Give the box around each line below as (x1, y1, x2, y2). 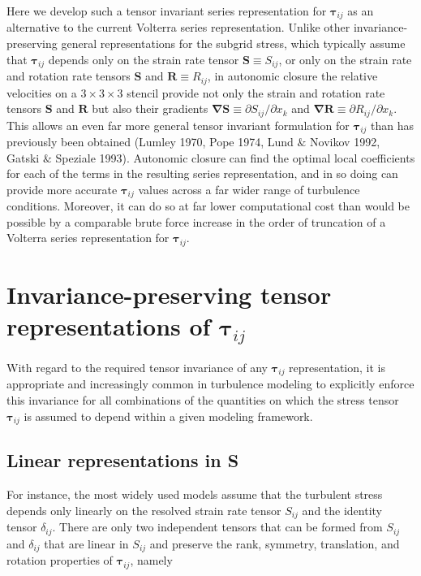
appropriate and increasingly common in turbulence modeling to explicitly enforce (6, 375, 415, 392)
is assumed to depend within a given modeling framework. (24, 407, 313, 424)
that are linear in (44, 535, 129, 552)
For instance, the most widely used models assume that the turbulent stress (6, 486, 383, 503)
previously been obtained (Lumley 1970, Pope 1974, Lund (6, 133, 294, 150)
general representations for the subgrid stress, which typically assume (61, 35, 406, 52)
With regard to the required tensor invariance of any (6, 358, 268, 375)
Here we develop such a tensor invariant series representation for (6, 2, 327, 19)
